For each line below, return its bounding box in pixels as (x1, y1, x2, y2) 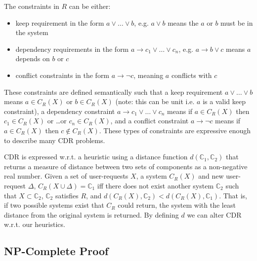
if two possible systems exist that (4, 200, 104, 210)
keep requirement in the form (15, 17, 104, 28)
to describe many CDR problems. (4, 135, 105, 145)
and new (198, 171, 224, 181)
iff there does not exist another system (97, 180, 214, 190)
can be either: (69, 1, 111, 11)
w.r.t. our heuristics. (4, 219, 65, 229)
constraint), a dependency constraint (4, 106, 115, 116)
